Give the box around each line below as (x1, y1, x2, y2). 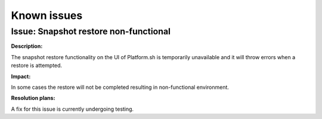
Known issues (11, 9, 83, 22)
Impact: (11, 73, 31, 80)
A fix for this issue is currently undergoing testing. (11, 105, 134, 112)
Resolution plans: (11, 95, 55, 102)
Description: (11, 43, 43, 50)
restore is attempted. (11, 62, 63, 69)
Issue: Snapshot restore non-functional (11, 26, 171, 37)
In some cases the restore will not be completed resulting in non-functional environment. (11, 83, 230, 91)
